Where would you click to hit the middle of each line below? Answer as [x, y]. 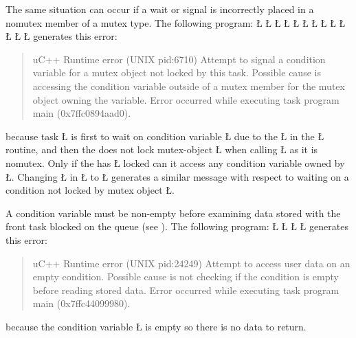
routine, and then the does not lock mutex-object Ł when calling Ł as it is [162, 149]
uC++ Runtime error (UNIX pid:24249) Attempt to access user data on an [191, 263]
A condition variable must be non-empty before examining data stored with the [173, 213]
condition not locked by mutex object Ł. [90, 190]
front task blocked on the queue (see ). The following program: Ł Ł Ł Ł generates [177, 226]
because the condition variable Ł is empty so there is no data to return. [156, 326]
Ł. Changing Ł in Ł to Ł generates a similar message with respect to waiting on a [177, 176]
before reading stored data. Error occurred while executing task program [186, 290]
